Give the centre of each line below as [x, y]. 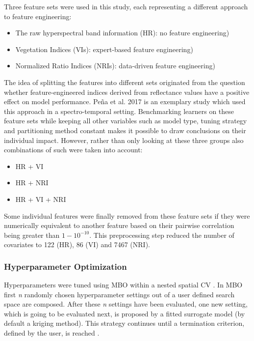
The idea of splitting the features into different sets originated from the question [125, 82]
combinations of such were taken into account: [73, 150]
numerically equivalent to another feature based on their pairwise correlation [119, 225]
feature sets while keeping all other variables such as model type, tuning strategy [126, 121]
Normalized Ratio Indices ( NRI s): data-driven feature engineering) [115, 66]
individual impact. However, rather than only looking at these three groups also [124, 140]
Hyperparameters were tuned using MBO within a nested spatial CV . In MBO [123, 285]
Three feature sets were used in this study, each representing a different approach [126, 6]
